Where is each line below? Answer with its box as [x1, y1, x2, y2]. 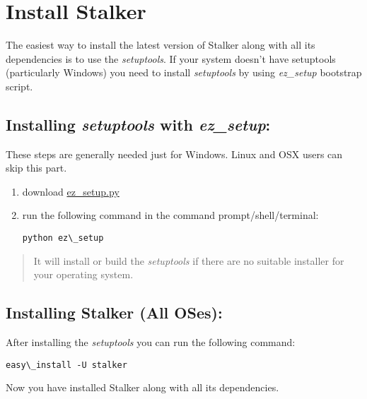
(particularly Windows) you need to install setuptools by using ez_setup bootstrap [6, 65, 362, 80]
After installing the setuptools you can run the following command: [6, 335, 296, 350]
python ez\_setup [22, 233, 104, 244]
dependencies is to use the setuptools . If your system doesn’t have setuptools [6, 51, 336, 66]
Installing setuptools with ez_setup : [6, 113, 271, 135]
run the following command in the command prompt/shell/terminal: [22, 208, 319, 222]
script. [6, 78, 33, 93]
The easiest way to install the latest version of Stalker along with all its [6, 37, 315, 52]
